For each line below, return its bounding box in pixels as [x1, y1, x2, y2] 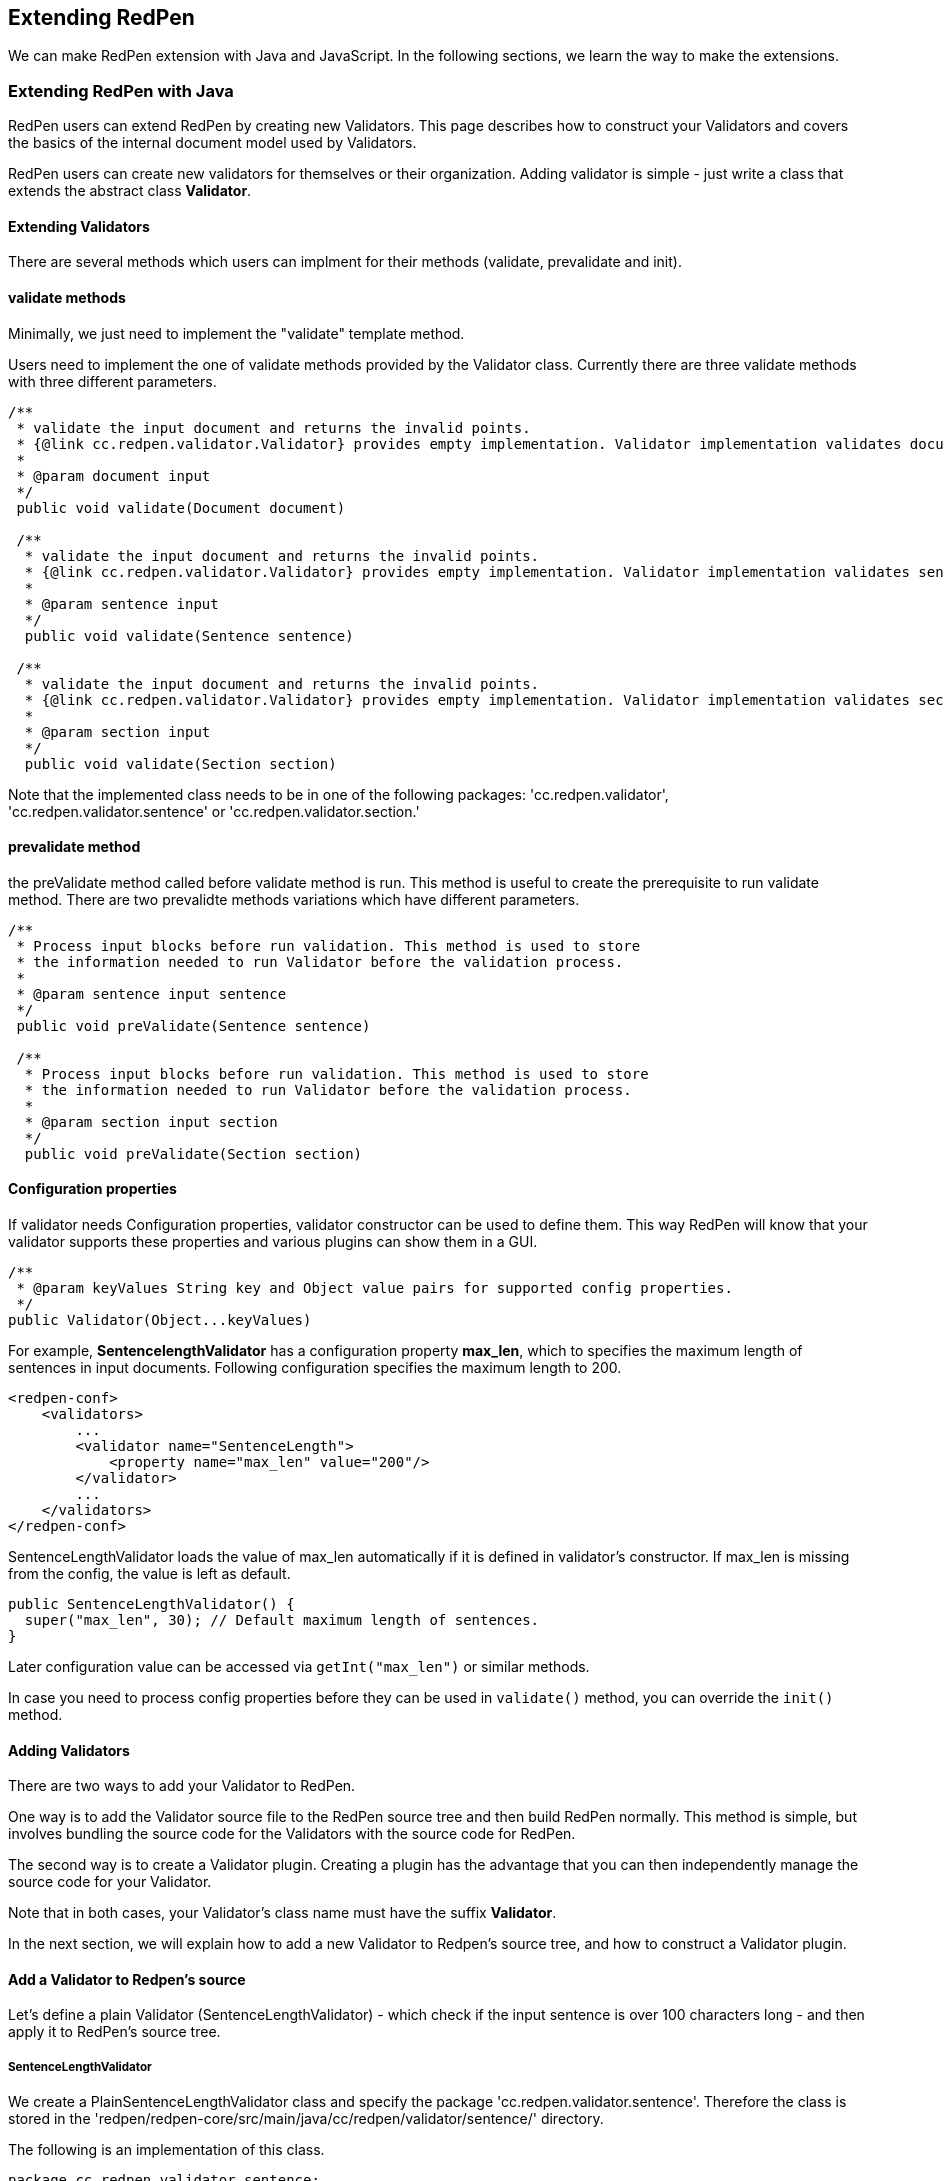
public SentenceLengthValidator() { [8, 1596, 295, 1613]
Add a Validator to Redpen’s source [8, 1970, 246, 1988]
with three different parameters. [8, 372, 217, 390]
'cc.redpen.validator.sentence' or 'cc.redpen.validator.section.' [8, 802, 420, 820]
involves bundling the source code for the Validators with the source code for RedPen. [8, 1825, 576, 1843]
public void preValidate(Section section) [24, 1145, 363, 1162]
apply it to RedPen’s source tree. [8, 2023, 221, 2041]
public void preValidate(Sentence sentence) [16, 1017, 371, 1034]
